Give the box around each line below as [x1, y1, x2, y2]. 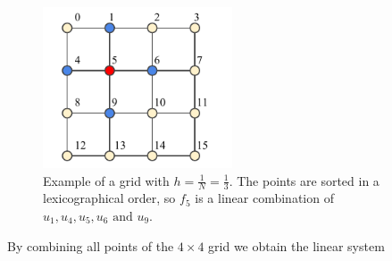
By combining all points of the [7, 236, 174, 255]
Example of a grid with [43, 171, 170, 189]
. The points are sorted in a [229, 171, 379, 189]
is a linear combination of [195, 189, 334, 207]
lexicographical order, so [43, 189, 176, 207]
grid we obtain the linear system [208, 236, 385, 255]
